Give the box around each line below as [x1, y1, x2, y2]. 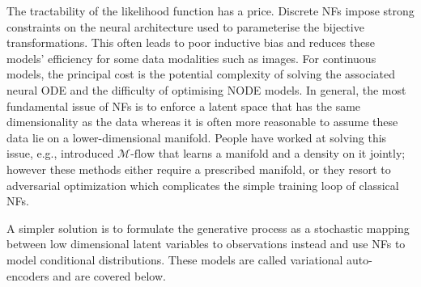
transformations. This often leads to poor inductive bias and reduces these [6, 34, 375, 51]
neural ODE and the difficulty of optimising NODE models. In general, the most [6, 81, 406, 98]
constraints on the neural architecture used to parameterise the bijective [6, 18, 364, 35]
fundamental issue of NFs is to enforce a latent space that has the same [6, 97, 361, 114]
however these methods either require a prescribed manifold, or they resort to [6, 160, 391, 177]
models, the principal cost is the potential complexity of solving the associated [6, 65, 395, 82]
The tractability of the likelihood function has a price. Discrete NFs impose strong [6, 2, 415, 19]
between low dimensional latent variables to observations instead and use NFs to [6, 235, 406, 252]
